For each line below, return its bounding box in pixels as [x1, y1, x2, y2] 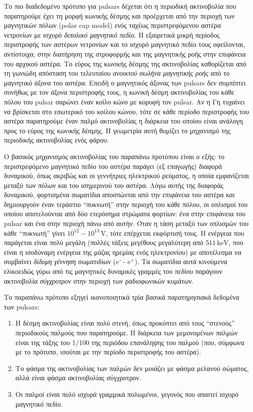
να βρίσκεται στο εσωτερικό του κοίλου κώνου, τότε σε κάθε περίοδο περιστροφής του [4, 106, 249, 116]
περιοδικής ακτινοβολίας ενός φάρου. [4, 135, 109, 145]
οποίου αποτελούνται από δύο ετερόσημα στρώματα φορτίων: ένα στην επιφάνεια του [4, 208, 246, 219]
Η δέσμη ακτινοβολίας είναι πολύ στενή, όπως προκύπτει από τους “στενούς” [15, 318, 235, 328]
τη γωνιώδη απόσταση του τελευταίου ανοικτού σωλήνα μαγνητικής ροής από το [4, 68, 230, 78]
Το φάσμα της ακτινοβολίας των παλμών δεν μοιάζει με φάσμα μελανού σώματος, [15, 363, 249, 373]
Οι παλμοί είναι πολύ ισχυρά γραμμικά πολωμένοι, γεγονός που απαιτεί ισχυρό [15, 389, 239, 399]
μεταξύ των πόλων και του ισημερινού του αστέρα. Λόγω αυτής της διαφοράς [4, 180, 224, 190]
